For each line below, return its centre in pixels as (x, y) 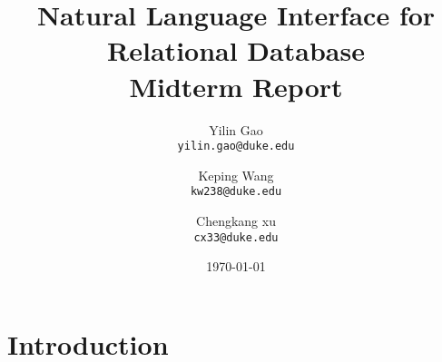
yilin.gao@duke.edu (236, 147)
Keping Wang (236, 175)
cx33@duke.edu (236, 237)
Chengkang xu (236, 220)
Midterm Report (236, 86)
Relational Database (236, 50)
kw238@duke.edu (236, 192)
